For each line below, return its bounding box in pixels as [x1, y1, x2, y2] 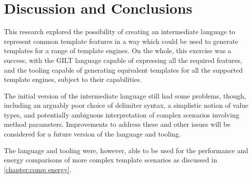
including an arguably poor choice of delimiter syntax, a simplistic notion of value [4, 100, 249, 110]
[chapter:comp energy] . [4, 164, 72, 174]
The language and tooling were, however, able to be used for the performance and [4, 145, 249, 155]
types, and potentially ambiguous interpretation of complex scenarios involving [4, 109, 239, 119]
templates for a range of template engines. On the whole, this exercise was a [4, 45, 232, 56]
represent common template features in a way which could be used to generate [4, 36, 238, 46]
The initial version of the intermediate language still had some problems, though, [4, 90, 246, 100]
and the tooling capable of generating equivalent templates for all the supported [4, 64, 243, 75]
